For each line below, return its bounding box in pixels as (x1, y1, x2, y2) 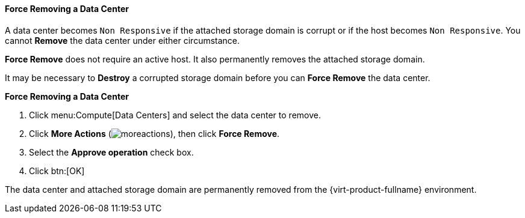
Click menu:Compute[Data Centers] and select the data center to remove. (29, 109, 321, 120)
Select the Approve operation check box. (29, 147, 194, 157)
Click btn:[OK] (29, 165, 85, 176)
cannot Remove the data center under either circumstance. (5, 35, 240, 46)
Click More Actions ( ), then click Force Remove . (29, 128, 280, 139)
